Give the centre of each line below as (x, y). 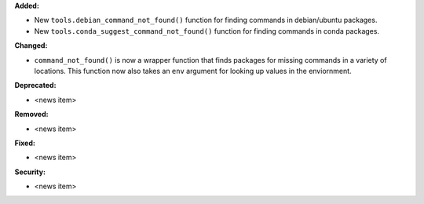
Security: (30, 172)
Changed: (31, 46)
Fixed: (25, 143)
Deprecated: (35, 86)
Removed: (31, 115)
